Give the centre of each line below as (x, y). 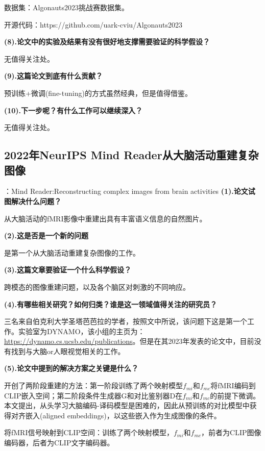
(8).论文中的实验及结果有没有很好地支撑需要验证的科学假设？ (107, 42)
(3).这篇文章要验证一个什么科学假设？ (68, 270)
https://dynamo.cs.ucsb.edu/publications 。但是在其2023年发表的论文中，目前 (129, 341)
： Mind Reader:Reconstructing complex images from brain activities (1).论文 (126, 191)
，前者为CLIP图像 (231, 432)
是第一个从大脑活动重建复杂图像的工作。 (72, 252)
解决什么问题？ (36, 201)
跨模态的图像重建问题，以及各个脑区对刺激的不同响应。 (97, 286)
